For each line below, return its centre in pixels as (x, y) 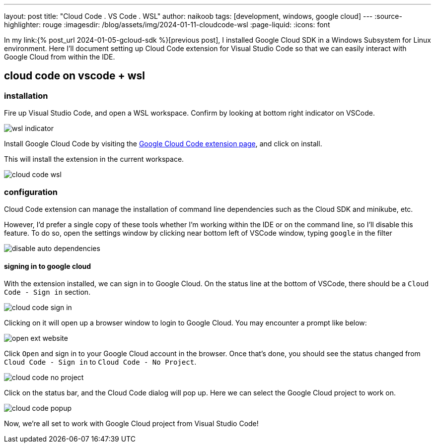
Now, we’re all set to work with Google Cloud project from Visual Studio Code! (131, 424)
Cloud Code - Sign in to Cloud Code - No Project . (100, 362)
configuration (31, 192)
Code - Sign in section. (47, 292)
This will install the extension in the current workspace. (94, 159)
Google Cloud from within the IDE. (60, 57)
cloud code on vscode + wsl (74, 76)
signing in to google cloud (48, 266)
